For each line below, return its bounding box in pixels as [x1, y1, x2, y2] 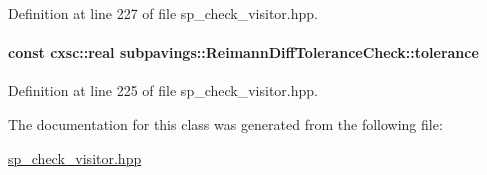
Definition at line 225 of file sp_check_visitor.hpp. [8, 80, 318, 101]
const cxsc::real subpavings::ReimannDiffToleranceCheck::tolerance [8, 42, 479, 63]
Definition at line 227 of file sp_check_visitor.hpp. [8, 3, 318, 23]
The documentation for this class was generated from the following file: [8, 113, 443, 134]
